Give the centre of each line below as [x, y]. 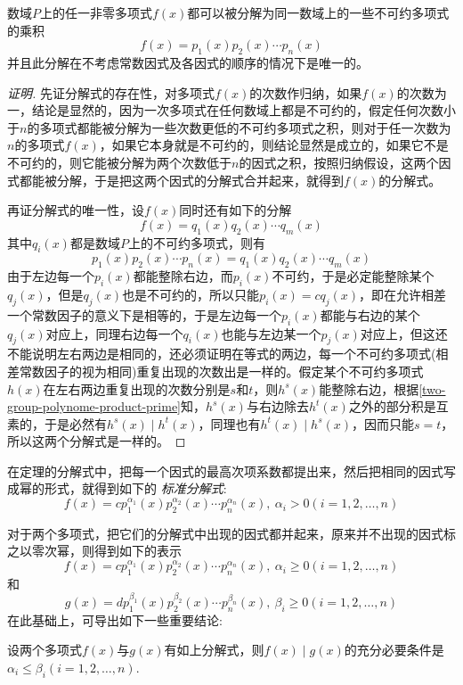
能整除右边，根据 [369, 388]
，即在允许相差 [403, 294]
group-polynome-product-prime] [94, 406]
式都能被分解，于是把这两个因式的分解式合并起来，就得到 [175, 180]
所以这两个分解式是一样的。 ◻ [97, 441]
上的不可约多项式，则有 [196, 242]
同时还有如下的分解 [236, 210]
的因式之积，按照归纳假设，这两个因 [345, 162]
